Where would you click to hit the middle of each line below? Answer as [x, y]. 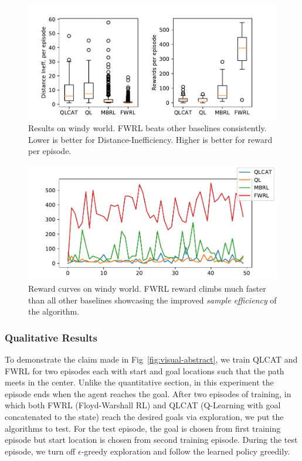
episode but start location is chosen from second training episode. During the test [151, 440]
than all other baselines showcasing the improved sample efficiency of [152, 300]
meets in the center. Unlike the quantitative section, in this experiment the [139, 382]
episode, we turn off [40, 451]
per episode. [50, 151]
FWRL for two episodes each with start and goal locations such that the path [145, 370]
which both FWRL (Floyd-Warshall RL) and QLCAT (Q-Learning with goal [143, 405]
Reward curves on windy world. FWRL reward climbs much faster [147, 288]
